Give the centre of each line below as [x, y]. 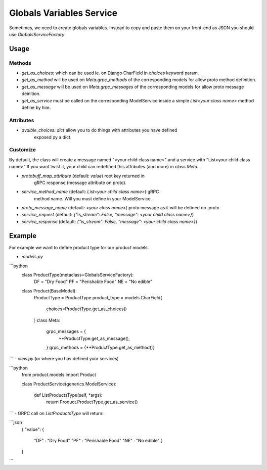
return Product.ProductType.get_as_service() [92, 402]
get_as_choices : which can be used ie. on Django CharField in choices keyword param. [110, 73]
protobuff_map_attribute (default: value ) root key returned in [83, 176]
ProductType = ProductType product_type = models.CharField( [98, 298]
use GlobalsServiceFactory [37, 34]
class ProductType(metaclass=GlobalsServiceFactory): [78, 275]
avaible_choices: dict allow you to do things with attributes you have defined [99, 130]
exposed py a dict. [53, 137]
